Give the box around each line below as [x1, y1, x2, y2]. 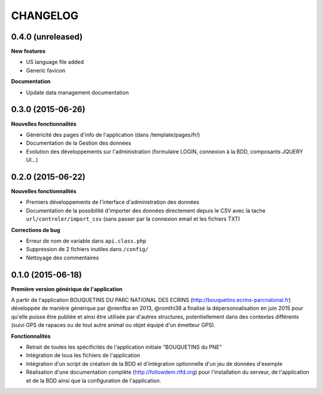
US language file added [26, 59, 84, 66]
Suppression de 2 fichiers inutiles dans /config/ [26, 246, 149, 253]
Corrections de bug [11, 226, 60, 233]
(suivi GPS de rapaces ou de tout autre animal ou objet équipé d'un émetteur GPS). [11, 322, 216, 329]
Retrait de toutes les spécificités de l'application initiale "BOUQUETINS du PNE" [26, 343, 223, 350]
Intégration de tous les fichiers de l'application [26, 352, 141, 359]
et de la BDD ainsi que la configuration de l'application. [26, 377, 161, 384]
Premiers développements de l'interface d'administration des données [26, 198, 200, 206]
